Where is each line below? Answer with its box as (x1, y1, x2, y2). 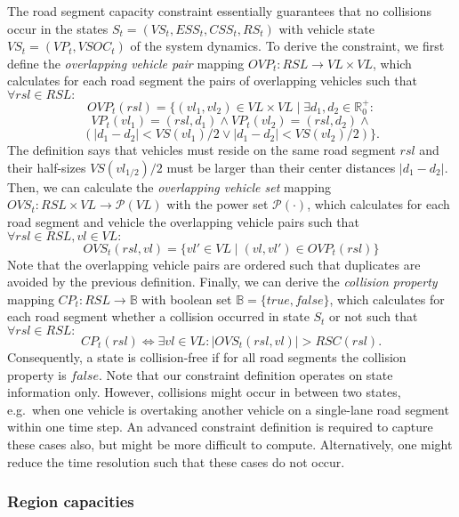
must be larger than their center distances (166, 158, 396, 176)
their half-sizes (7, 158, 86, 176)
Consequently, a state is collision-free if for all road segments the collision (7, 347, 407, 366)
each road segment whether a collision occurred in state (7, 307, 310, 326)
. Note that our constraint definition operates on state (98, 365, 393, 384)
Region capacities (7, 490, 134, 513)
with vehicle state (278, 19, 374, 37)
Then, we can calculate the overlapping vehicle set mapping (7, 177, 331, 196)
